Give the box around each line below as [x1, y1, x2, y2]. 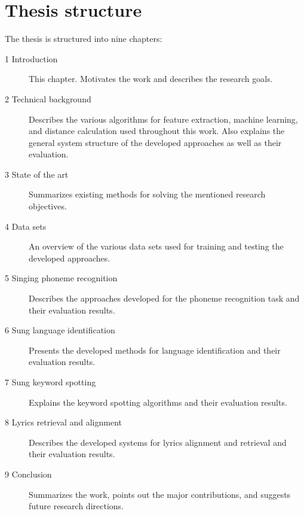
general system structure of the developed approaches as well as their [29, 136, 282, 148]
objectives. [29, 200, 67, 212]
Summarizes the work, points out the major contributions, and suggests [29, 488, 291, 500]
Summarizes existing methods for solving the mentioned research [29, 188, 266, 200]
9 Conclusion [5, 467, 52, 480]
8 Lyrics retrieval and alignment [5, 416, 122, 428]
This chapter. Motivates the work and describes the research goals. [29, 72, 273, 85]
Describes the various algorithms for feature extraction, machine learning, [29, 112, 298, 125]
